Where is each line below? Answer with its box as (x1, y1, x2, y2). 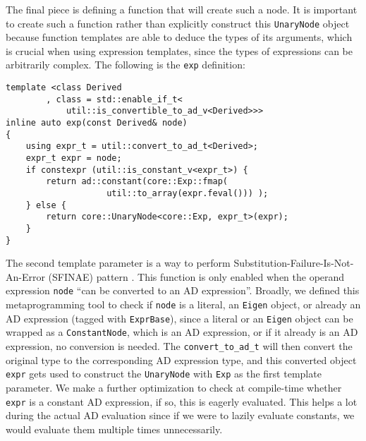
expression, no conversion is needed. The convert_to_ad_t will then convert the (6, 339, 353, 354)
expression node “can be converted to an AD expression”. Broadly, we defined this (6, 283, 360, 298)
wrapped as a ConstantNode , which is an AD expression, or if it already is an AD (6, 325, 358, 339)
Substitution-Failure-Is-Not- (233, 255, 354, 270)
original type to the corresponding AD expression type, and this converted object (6, 352, 357, 367)
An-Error (6, 269, 45, 284)
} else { (25, 200, 66, 210)
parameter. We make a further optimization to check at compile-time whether (6, 380, 342, 394)
